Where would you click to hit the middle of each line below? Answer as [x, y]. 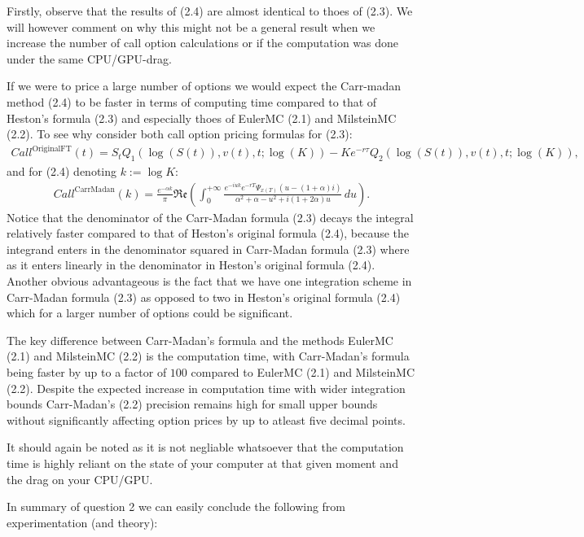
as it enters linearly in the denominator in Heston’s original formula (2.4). [191, 265]
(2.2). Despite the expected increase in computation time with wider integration [206, 388]
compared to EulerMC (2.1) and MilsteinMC [303, 372]
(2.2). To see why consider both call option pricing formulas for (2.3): [180, 134]
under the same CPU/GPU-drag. [89, 58]
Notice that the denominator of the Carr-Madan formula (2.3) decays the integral [210, 217]
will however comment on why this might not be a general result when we [191, 26]
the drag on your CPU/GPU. [80, 479]
